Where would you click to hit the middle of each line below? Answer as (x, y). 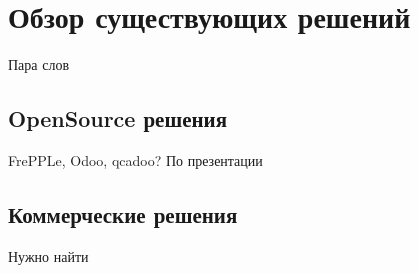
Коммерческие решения (123, 213)
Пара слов (39, 64)
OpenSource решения (118, 118)
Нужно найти (48, 255)
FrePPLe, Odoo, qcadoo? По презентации (135, 159)
